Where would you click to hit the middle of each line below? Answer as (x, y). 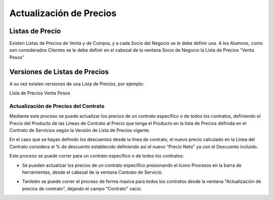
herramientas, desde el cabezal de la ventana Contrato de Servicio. (92, 172)
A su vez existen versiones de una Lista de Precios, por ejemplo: (77, 84)
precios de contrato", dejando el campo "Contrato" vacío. (82, 188)
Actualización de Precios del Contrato (57, 106)
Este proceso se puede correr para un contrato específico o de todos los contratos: (97, 156)
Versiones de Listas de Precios (59, 71)
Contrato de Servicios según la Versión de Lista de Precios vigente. (80, 130)
